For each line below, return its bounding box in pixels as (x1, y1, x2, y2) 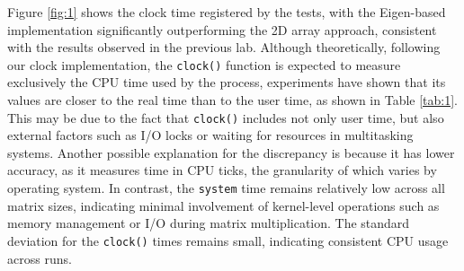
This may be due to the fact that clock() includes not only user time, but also (7, 108, 444, 127)
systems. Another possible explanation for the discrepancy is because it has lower (7, 143, 455, 162)
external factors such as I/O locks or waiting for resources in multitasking (7, 126, 414, 144)
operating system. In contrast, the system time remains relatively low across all (7, 179, 445, 197)
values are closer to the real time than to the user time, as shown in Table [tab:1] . (7, 91, 459, 109)
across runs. (7, 249, 72, 267)
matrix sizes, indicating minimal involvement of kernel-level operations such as (7, 196, 440, 214)
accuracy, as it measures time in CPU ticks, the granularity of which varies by (7, 161, 437, 179)
